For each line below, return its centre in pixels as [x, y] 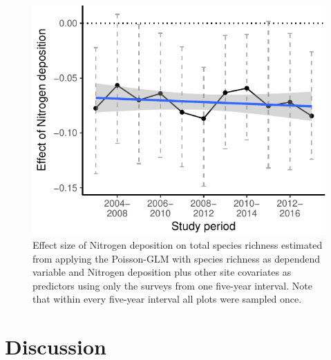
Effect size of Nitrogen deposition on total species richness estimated [178, 245]
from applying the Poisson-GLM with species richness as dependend [177, 258]
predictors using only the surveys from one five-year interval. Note [172, 285]
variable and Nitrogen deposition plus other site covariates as [162, 272]
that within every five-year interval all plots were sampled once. [167, 299]
